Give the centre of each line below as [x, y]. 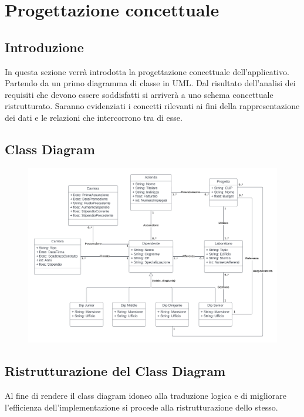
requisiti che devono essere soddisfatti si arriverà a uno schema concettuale [139, 94]
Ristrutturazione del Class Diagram [115, 371]
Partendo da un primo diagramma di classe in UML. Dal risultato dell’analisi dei [150, 83]
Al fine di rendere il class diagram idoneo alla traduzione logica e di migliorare [146, 396]
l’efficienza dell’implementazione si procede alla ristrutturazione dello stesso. [141, 407]
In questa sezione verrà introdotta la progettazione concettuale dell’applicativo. [147, 71]
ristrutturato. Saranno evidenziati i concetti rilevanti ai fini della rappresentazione [152, 106]
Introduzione [44, 47]
